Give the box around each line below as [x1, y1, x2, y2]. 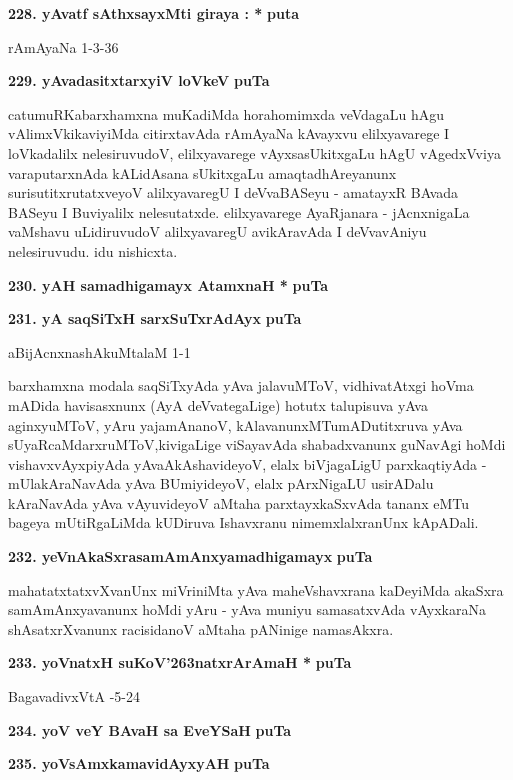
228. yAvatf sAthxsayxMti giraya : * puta [8, 3, 299, 23]
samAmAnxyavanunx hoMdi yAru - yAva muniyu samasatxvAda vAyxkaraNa [8, 599, 486, 620]
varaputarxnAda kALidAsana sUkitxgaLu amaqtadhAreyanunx [8, 162, 397, 183]
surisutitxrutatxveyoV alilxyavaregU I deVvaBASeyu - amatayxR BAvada [8, 182, 459, 203]
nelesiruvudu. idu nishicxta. [8, 240, 178, 261]
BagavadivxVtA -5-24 [8, 686, 141, 707]
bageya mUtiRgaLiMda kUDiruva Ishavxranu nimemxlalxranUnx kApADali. [8, 512, 479, 533]
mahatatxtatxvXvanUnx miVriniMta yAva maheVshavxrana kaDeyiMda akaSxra [8, 579, 504, 600]
